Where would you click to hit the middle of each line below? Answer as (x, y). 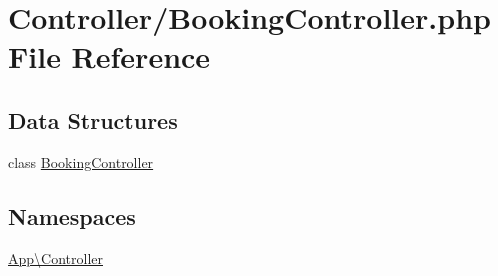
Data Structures (93, 119)
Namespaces (72, 215)
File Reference (109, 56)
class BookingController (81, 161)
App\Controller (55, 257)
